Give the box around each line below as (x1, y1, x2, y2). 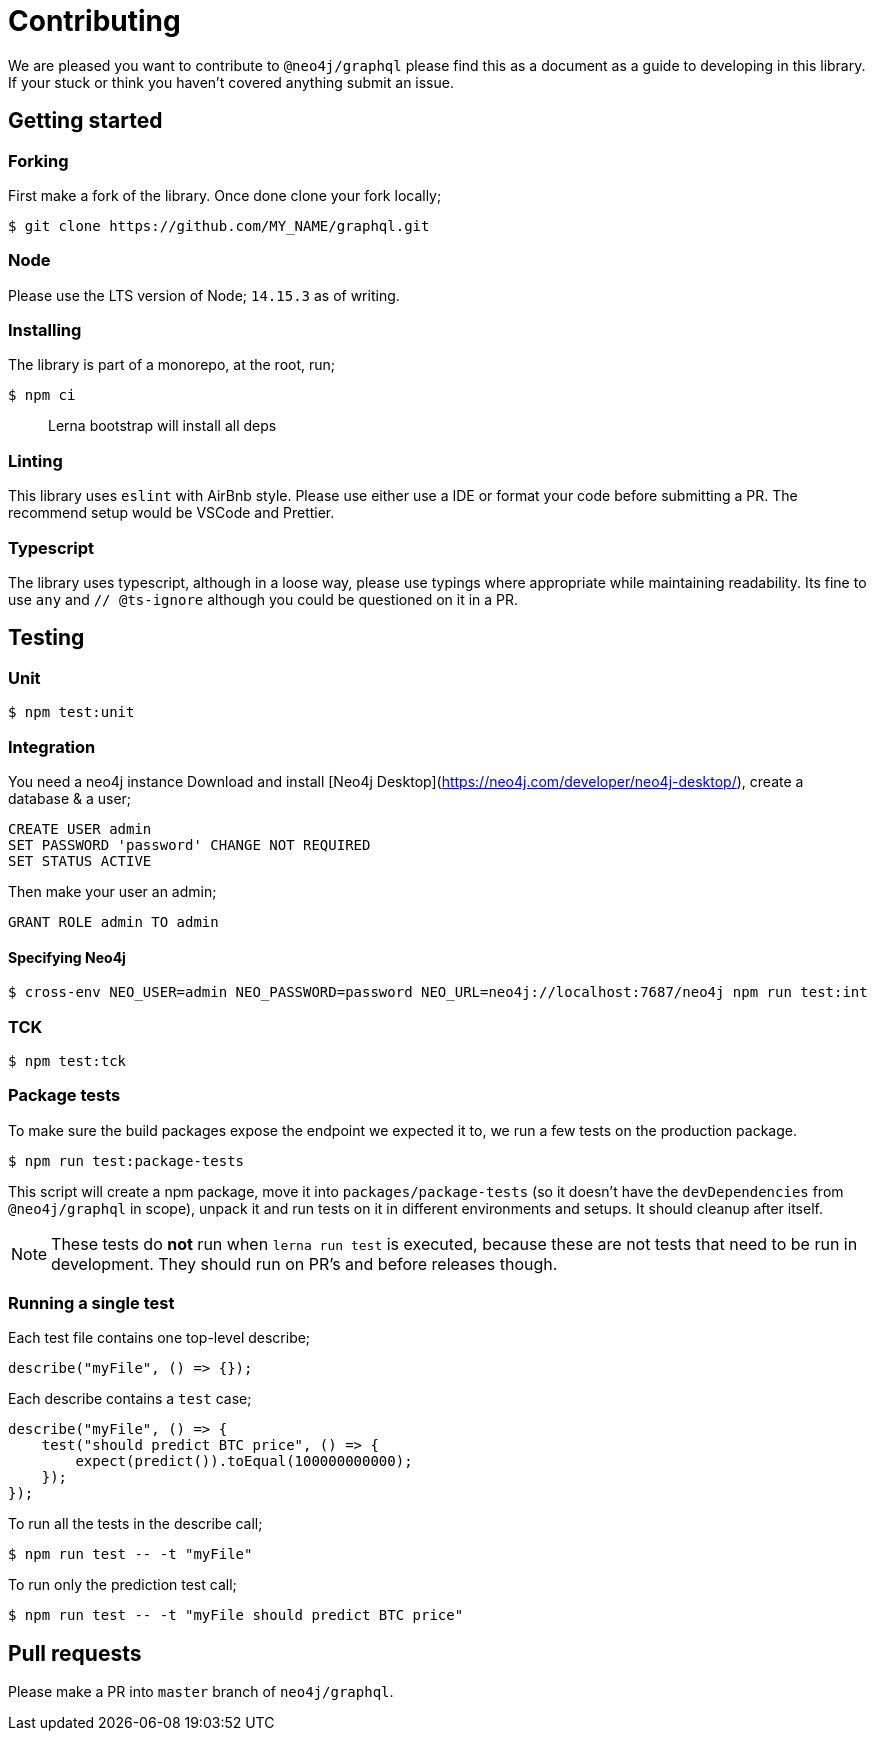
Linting (8, 450, 63, 471)
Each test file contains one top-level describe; (8, 1329, 311, 1347)
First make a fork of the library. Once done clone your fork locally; (8, 186, 442, 204)
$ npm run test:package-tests (8, 1152, 245, 1169)
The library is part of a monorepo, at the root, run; (8, 356, 336, 374)
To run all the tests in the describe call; (8, 1515, 263, 1533)
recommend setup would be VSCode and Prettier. (8, 504, 335, 522)
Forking (8, 150, 69, 171)
